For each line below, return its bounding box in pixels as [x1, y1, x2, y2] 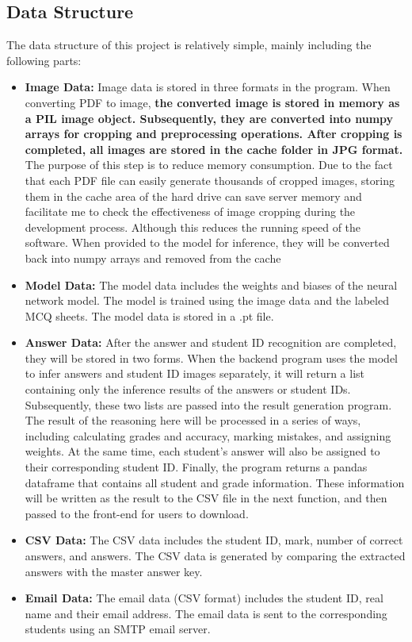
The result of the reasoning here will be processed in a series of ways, [25, 412, 361, 429]
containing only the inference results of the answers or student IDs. [25, 381, 351, 398]
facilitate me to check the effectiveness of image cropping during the [25, 203, 356, 220]
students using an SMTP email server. [25, 621, 211, 637]
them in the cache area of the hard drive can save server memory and [25, 187, 362, 204]
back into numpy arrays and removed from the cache [25, 249, 281, 266]
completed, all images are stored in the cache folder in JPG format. [25, 140, 403, 157]
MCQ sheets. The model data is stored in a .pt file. [25, 307, 274, 324]
